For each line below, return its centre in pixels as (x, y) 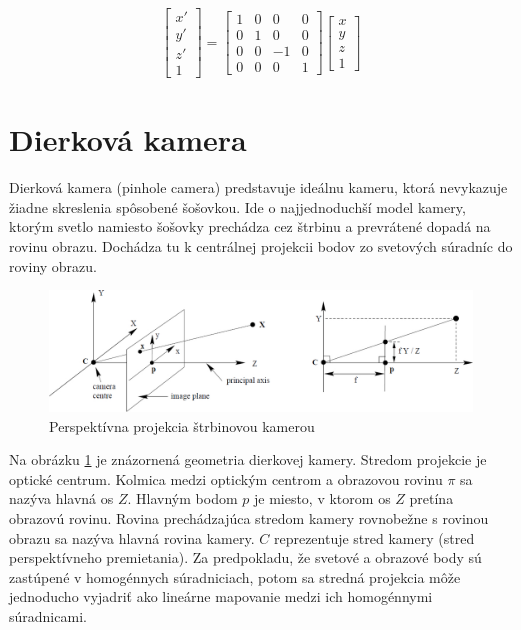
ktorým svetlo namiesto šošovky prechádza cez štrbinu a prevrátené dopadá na (250, 226)
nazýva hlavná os (61, 498)
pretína (431, 498)
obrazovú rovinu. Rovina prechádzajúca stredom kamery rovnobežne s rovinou (249, 517)
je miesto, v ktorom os (322, 498)
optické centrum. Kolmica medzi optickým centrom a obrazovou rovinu (226, 478)
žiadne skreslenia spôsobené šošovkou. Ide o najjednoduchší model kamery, (237, 206)
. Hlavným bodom (182, 498)
